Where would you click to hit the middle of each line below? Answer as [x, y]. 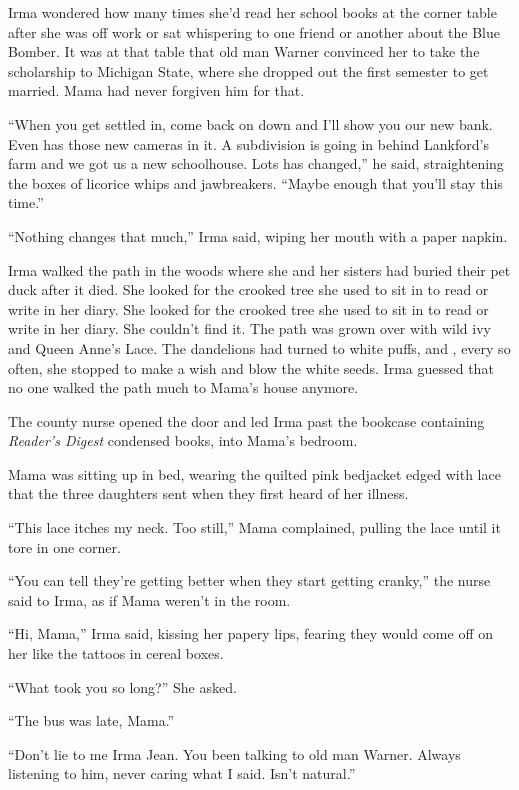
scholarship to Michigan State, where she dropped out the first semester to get [248, 70]
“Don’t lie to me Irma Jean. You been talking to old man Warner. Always [234, 753]
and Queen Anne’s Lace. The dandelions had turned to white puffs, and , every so [259, 347]
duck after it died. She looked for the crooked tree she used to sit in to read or [248, 289]
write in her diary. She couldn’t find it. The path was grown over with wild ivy [249, 328]
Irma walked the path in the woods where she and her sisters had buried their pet [259, 269]
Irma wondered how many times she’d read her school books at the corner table [252, 12]
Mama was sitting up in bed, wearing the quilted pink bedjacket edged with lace [254, 473]
